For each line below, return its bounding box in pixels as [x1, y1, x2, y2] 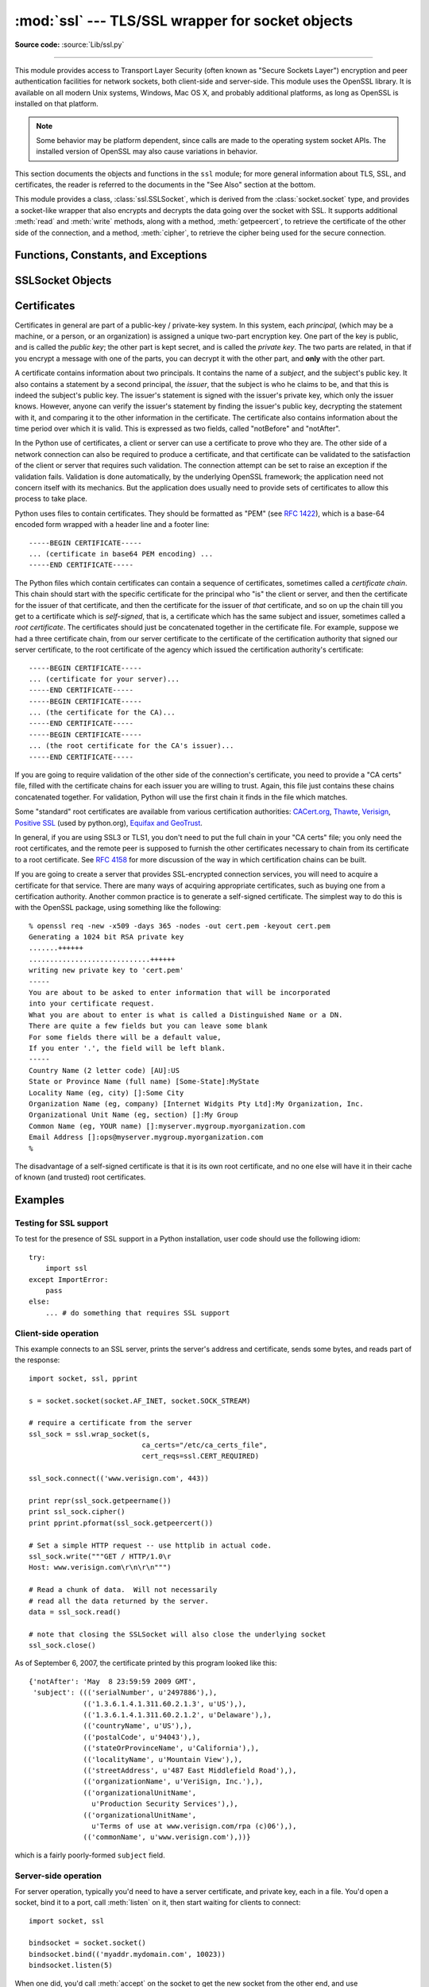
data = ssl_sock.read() [29, 1607, 122, 1617]
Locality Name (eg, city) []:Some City [29, 1088, 184, 1097]
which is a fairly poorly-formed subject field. [14, 1850, 166, 1860]
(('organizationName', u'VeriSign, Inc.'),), [83, 1777, 264, 1786]
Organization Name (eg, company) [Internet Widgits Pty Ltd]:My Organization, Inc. [29, 1099, 365, 1108]
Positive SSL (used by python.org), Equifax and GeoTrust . [14, 818, 203, 827]
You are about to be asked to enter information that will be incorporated [29, 988, 330, 997]
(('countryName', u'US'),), [83, 1722, 192, 1730]
